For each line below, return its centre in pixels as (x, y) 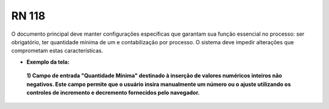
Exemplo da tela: (48, 62)
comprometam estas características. (57, 51)
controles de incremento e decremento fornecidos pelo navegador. (113, 92)
